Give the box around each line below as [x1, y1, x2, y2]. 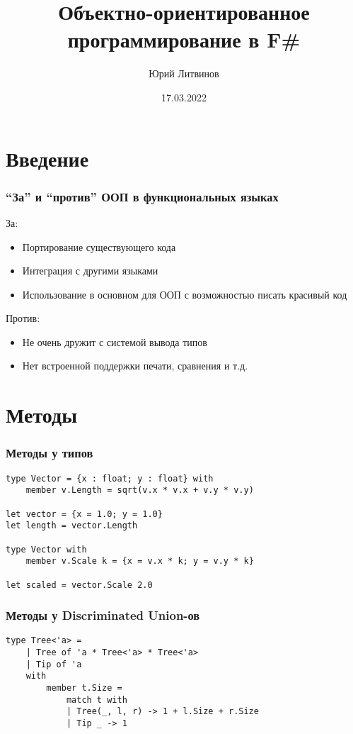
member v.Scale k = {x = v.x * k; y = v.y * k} [25, 556, 254, 567]
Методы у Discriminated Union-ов [6, 606, 200, 624]
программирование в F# [67, 25, 301, 54]
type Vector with [6, 544, 87, 555]
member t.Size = [46, 683, 122, 694]
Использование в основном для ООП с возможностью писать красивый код [22, 287, 347, 301]
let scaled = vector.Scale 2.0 [6, 579, 153, 590]
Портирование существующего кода [22, 239, 176, 254]
